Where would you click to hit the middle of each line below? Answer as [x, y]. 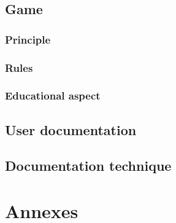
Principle [28, 39]
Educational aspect [53, 96]
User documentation [71, 129]
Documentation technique [88, 166]
